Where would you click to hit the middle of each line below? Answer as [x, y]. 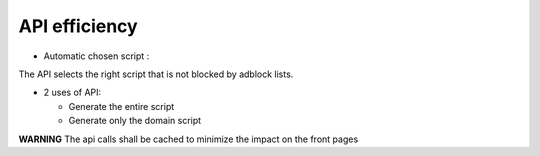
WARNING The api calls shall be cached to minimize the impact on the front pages [188, 139]
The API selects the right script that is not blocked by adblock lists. [156, 74]
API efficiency [78, 26]
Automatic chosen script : [96, 56]
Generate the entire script [121, 106]
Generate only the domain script [135, 121]
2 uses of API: [72, 92]
